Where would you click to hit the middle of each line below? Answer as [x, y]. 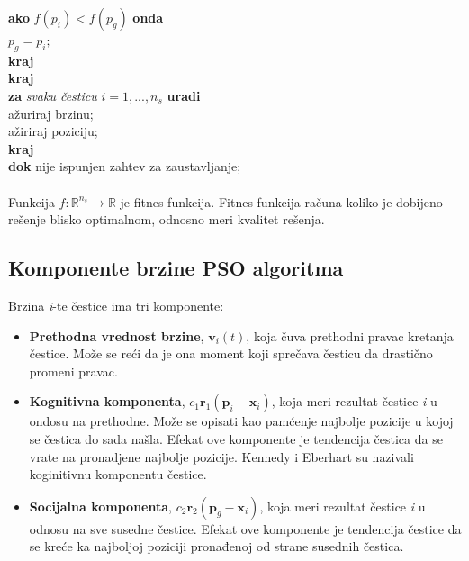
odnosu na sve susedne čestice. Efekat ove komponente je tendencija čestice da [245, 528]
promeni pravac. [73, 371]
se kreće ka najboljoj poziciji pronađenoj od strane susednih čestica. [216, 546]
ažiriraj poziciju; [53, 131]
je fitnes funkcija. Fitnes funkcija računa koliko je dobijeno [281, 201]
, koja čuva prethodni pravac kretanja [350, 335]
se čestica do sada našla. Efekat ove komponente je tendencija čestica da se [236, 438]
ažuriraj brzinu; [51, 113]
